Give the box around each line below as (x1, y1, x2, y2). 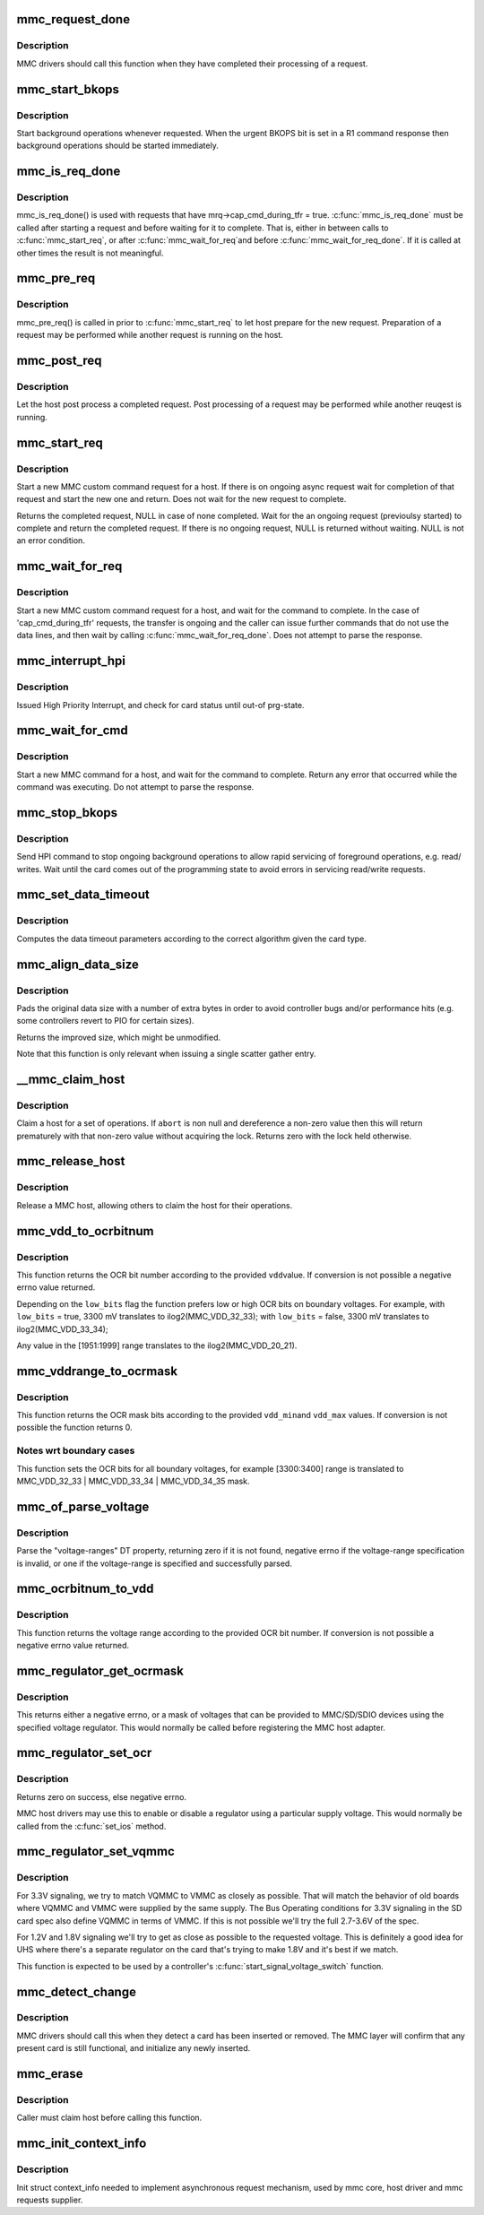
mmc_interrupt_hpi (16, 653, 125, 669)
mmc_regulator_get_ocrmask (16, 1663, 184, 1678)
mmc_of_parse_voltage (16, 1499, 150, 1514)
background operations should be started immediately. (16, 140, 219, 151)
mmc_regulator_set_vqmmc (16, 1844, 175, 1859)
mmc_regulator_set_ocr (16, 1745, 152, 1761)
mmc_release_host (16, 1154, 125, 1169)
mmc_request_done (16, 12, 130, 27)
